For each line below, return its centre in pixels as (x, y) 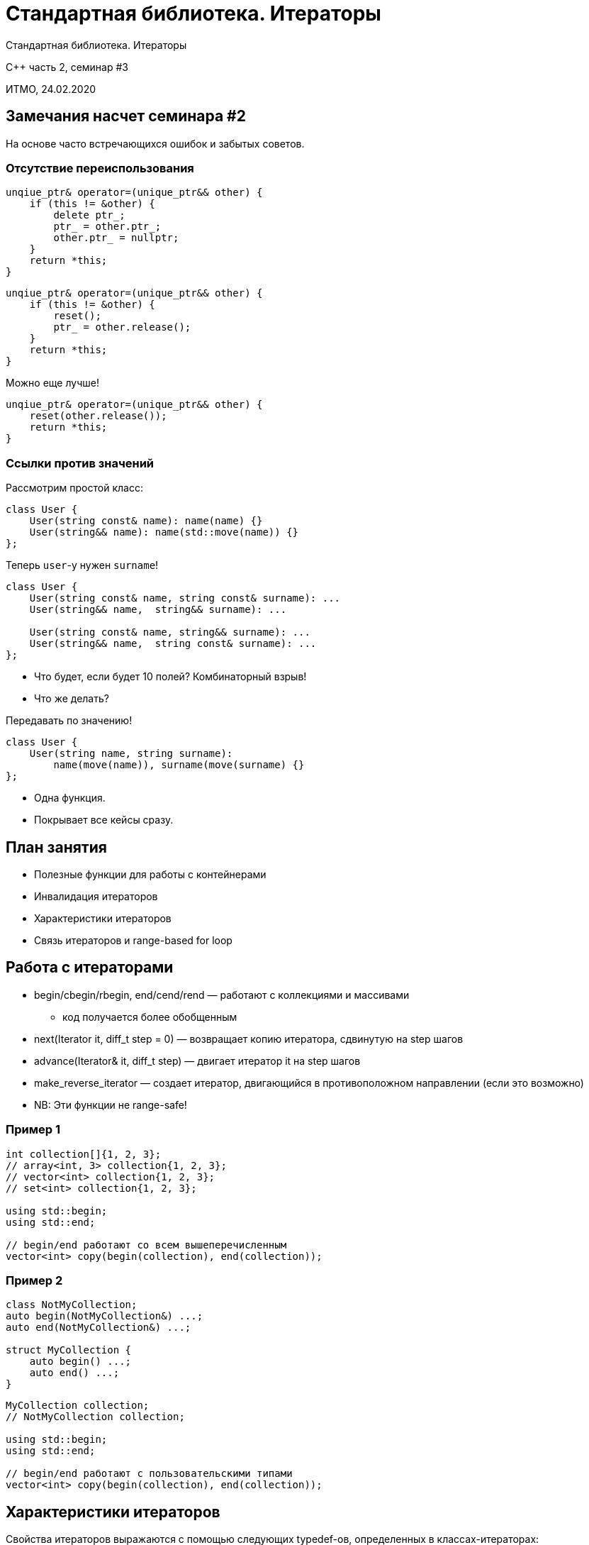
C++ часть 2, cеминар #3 (67, 67)
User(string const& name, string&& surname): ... (170, 632)
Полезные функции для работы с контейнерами (150, 874)
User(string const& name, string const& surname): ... (185, 598)
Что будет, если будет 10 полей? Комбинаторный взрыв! (170, 677)
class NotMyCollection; (72, 1305)
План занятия (56, 847)
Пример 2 (34, 1280)
